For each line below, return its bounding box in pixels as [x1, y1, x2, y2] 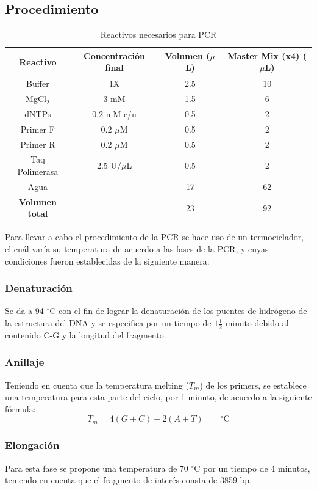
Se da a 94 [5, 304, 44, 317]
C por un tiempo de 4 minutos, [194, 461, 310, 474]
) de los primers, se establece [199, 378, 307, 391]
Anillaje [5, 354, 45, 370]
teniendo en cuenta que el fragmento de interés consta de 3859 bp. [5, 474, 252, 486]
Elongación [5, 437, 60, 453]
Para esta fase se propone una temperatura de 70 [5, 461, 188, 474]
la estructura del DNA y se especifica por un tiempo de [5, 316, 212, 329]
